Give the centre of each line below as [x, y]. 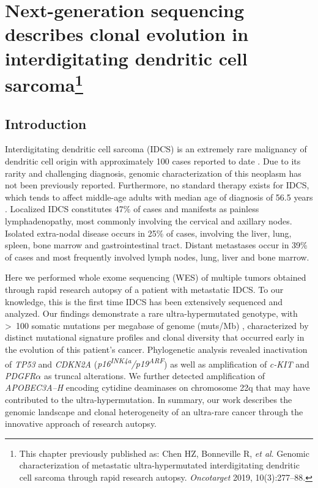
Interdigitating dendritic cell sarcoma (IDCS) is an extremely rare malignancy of [156, 149]
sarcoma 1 [44, 83]
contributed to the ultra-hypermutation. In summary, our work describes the [149, 399]
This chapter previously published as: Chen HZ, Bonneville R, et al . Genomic [164, 453]
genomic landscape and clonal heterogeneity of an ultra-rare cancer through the [154, 411]
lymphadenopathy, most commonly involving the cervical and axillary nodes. [149, 221]
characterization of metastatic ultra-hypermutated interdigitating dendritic [159, 465]
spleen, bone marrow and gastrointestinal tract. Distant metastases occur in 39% [156, 245]
